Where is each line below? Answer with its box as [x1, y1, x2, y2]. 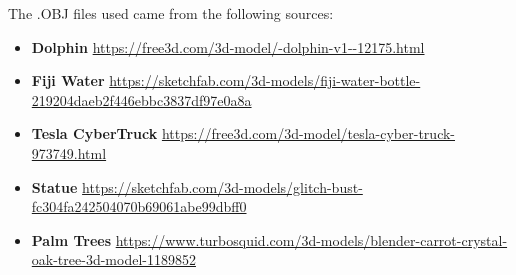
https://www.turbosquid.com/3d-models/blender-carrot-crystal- [115, 229, 508, 250]
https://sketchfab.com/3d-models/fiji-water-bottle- [109, 70, 421, 91]
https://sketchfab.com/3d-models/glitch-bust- [82, 176, 363, 197]
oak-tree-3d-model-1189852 [31, 249, 196, 270]
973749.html [31, 142, 107, 163]
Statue [31, 176, 78, 197]
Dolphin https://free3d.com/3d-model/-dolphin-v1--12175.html [31, 36, 425, 57]
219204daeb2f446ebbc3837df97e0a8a [31, 89, 252, 110]
